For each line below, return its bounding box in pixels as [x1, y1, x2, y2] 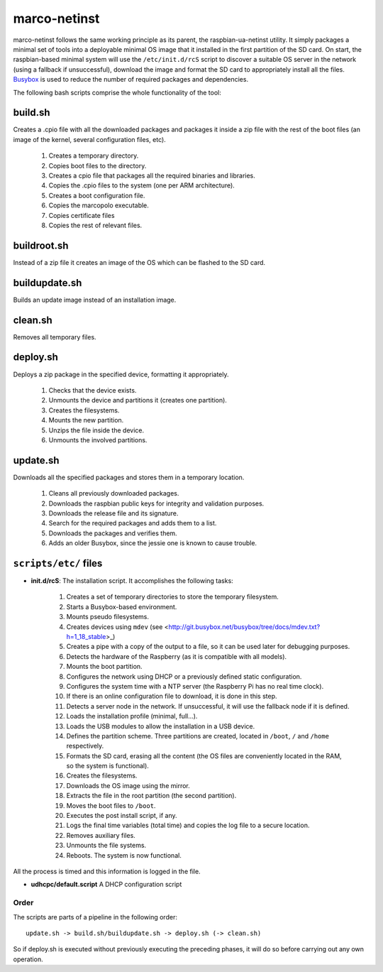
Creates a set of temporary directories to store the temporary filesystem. [66, 593, 279, 601]
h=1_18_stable [66, 633, 106, 640]
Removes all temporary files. [13, 332, 96, 341]
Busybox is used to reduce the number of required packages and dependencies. [13, 75, 248, 84]
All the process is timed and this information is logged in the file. [13, 867, 201, 875]
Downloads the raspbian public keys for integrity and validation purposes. [48, 499, 265, 508]
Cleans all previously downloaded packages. [48, 489, 179, 498]
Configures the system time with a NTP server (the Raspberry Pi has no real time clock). [66, 682, 324, 690]
